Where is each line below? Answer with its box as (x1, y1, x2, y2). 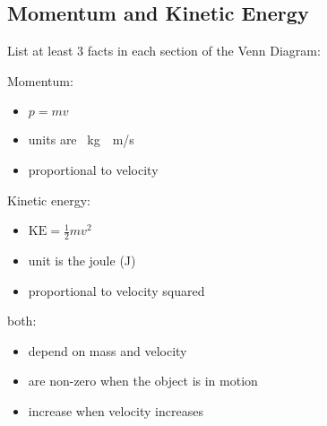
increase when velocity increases (28, 401, 203, 420)
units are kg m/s (28, 130, 134, 149)
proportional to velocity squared (28, 281, 205, 300)
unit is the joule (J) (28, 251, 136, 269)
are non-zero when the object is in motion (28, 371, 258, 390)
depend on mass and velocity (28, 341, 187, 360)
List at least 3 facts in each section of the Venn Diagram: (7, 41, 321, 60)
